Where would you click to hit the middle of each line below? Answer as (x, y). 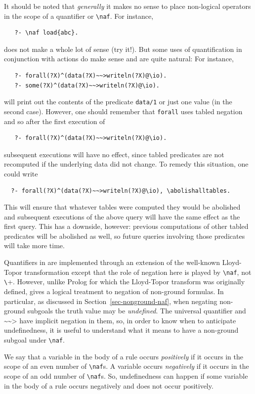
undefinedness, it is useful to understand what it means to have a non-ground (121, 330)
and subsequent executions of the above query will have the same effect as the (122, 216)
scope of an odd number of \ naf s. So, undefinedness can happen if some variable (126, 375)
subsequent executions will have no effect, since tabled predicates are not (114, 154)
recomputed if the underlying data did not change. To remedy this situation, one (126, 164)
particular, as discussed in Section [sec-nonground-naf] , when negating (111, 301)
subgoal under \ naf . (34, 339)
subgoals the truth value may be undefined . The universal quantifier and (137, 311)
